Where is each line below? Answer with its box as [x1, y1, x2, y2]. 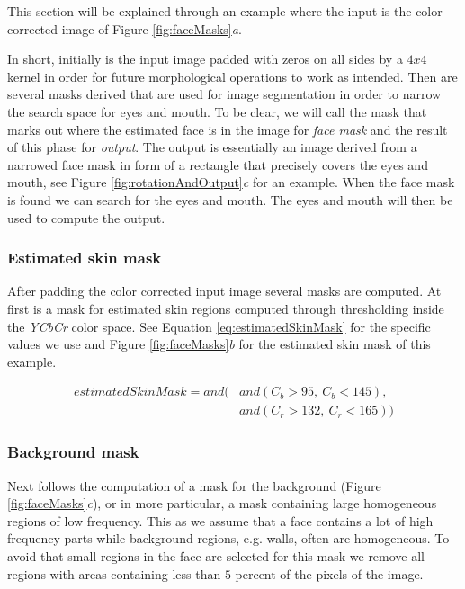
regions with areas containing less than [7, 564, 221, 583]
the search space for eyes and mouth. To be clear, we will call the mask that [7, 102, 427, 120]
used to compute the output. [7, 208, 165, 227]
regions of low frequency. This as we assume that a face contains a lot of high [7, 511, 434, 530]
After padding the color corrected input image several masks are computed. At [7, 281, 442, 300]
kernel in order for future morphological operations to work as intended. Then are [7, 67, 458, 85]
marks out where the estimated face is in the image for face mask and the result [7, 120, 448, 138]
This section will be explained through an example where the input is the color [7, 2, 443, 20]
